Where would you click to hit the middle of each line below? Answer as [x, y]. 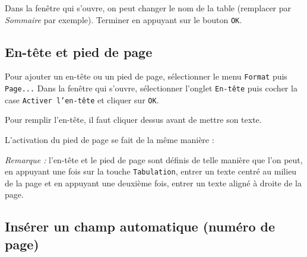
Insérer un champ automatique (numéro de [140, 226]
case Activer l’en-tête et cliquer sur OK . [82, 99]
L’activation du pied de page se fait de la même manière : [110, 140]
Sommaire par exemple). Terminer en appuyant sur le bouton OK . [124, 19]
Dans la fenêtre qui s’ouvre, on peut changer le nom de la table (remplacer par [148, 8]
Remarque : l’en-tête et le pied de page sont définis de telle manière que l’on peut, [154, 159]
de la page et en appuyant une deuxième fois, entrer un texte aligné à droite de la [153, 183]
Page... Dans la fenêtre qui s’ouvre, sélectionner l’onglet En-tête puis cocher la [151, 88]
